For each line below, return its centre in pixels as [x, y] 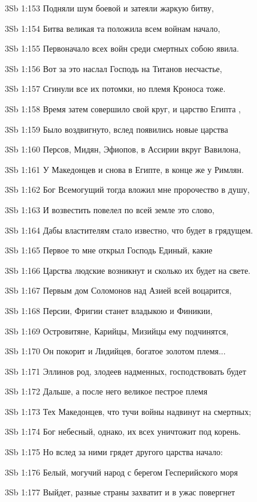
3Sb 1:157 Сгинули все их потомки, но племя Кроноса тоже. [115, 89]
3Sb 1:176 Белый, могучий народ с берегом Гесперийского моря [121, 472]
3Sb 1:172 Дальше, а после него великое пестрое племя [106, 391]
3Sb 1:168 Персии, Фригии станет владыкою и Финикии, [109, 310]
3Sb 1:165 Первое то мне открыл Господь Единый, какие [109, 250]
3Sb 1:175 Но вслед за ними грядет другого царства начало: [114, 452]
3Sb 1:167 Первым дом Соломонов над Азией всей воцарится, [118, 290]
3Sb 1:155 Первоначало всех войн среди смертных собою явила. [122, 48]
